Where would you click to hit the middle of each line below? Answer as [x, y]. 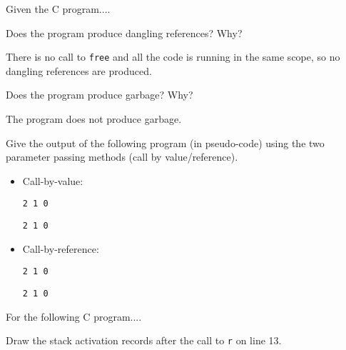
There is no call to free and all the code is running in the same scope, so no [173, 57]
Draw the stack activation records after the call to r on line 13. [144, 340]
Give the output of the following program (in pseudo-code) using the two [165, 142]
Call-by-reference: [61, 248]
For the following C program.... [74, 316]
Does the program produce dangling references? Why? [124, 32]
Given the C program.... [58, 9]
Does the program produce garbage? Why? [100, 95]
